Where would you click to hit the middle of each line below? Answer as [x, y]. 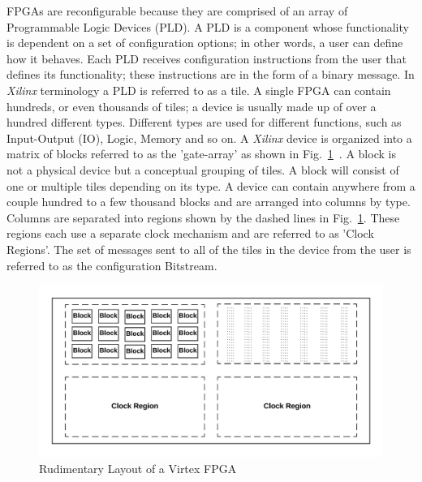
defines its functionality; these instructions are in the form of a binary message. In [211, 74]
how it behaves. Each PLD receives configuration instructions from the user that [207, 58]
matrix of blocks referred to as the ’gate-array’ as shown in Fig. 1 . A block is [201, 154]
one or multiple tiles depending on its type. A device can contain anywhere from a [211, 185]
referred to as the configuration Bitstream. [112, 265]
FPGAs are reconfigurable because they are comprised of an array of [177, 11]
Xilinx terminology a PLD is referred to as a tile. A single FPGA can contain [199, 90]
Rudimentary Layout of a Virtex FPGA [138, 468]
